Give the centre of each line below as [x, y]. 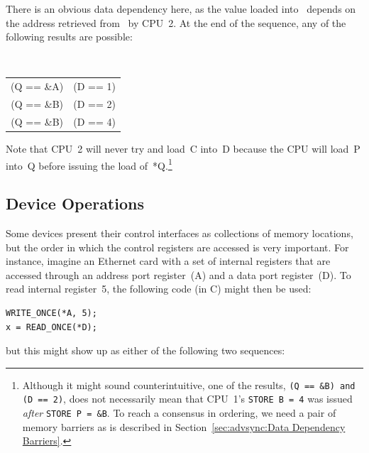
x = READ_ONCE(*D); [51, 327]
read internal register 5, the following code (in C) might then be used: [159, 289]
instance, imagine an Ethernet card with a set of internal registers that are [168, 261]
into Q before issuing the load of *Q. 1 [89, 164]
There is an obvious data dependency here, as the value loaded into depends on [181, 9]
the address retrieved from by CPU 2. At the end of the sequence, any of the [176, 22]
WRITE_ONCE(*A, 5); [51, 313]
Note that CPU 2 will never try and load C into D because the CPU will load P [183, 148]
